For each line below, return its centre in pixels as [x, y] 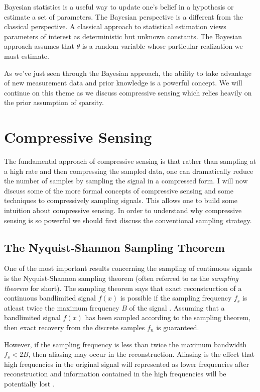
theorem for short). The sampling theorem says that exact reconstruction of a [123, 288]
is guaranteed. [178, 327]
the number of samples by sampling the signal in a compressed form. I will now [126, 181]
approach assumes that [39, 46]
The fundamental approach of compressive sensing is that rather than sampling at [130, 161]
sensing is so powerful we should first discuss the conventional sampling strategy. [128, 220]
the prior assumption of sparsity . [54, 102]
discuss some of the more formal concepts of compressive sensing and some [119, 190]
